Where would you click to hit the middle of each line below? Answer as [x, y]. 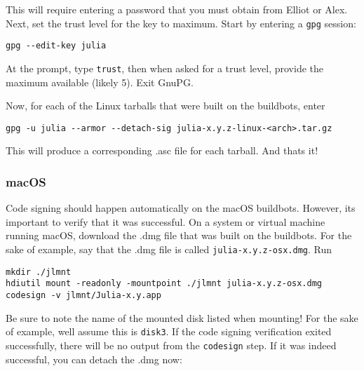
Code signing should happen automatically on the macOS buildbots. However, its [181, 208]
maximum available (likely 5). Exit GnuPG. [100, 82]
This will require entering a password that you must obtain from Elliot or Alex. [177, 9]
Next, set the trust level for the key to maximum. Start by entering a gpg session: [181, 23]
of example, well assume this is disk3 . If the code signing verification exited [169, 331]
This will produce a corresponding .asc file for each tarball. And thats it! [162, 150]
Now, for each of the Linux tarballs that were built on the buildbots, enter [166, 106]
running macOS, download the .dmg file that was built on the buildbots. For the [179, 235]
